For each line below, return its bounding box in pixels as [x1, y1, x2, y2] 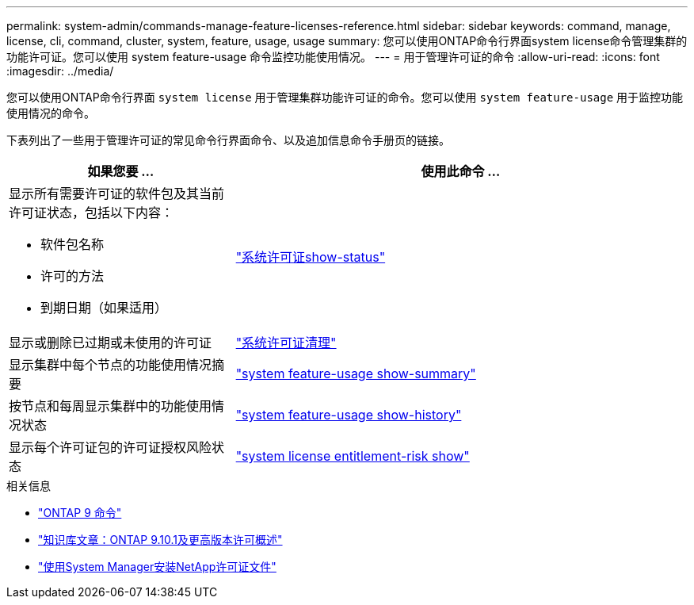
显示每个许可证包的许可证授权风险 [9, 439, 212, 455]
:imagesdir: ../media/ [6, 64, 114, 78]
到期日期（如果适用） [40, 300, 168, 316]
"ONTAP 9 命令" [38, 506, 122, 519]
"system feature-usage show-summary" [235, 366, 476, 381]
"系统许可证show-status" [235, 249, 386, 265]
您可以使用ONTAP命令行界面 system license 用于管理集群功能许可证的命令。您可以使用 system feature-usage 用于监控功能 [6, 90, 684, 104]
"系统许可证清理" [235, 335, 337, 350]
